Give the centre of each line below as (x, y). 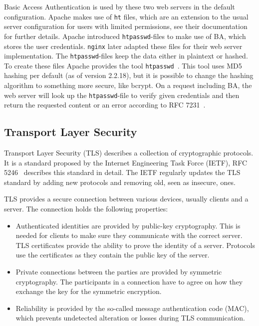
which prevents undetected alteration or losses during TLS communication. (130, 318)
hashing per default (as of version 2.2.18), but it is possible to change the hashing (129, 75)
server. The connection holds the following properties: (86, 209)
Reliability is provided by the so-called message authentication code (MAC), (132, 308)
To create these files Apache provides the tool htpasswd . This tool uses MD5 (123, 65)
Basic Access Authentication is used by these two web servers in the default (120, 6)
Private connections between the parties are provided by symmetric (119, 272)
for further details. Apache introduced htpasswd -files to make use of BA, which (125, 36)
